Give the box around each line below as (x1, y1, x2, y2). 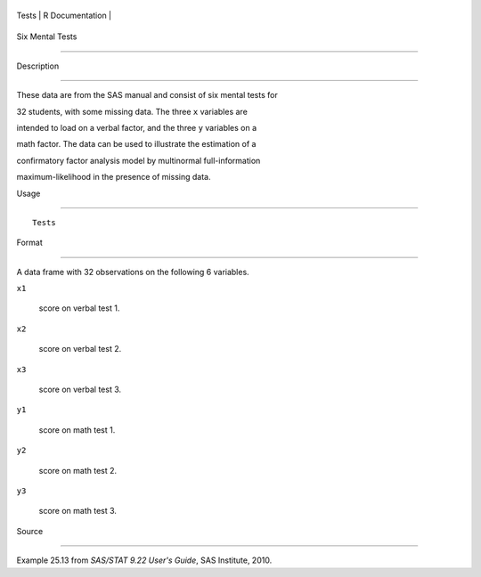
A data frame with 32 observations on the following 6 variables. (16, 266, 249, 277)
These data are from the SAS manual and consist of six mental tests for (16, 90, 278, 101)
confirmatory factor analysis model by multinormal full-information (16, 155, 261, 166)
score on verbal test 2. (38, 344, 122, 354)
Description (16, 61, 60, 71)
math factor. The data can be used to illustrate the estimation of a (16, 139, 257, 150)
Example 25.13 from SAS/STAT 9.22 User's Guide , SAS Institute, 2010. (16, 555, 273, 565)
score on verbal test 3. (38, 384, 122, 395)
